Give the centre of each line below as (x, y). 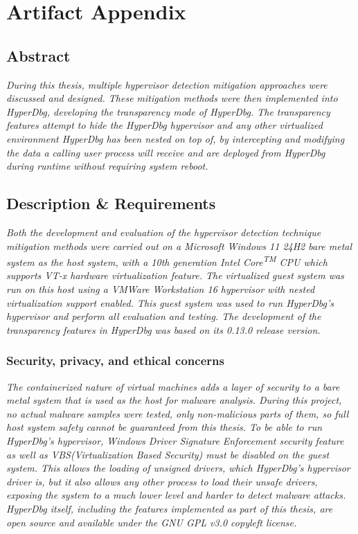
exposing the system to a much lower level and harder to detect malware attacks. (176, 495)
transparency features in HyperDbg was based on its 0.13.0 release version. (163, 329)
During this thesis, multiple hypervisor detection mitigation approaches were (167, 84)
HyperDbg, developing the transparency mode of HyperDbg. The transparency (168, 111)
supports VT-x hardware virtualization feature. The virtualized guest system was (175, 275)
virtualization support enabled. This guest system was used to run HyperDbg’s (170, 302)
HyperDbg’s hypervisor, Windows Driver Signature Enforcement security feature (175, 440)
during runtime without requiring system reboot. (107, 166)
